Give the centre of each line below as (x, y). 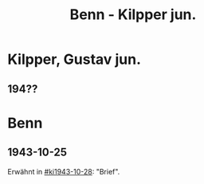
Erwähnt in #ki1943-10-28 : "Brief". (64, 171)
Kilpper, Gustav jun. (74, 59)
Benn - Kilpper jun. (133, 15)
